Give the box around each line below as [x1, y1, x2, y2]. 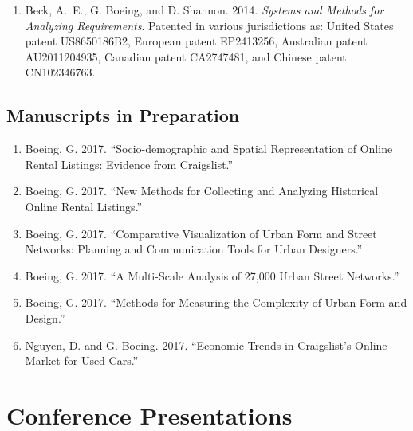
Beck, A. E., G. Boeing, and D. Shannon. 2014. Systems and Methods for [25, 2, 384, 18]
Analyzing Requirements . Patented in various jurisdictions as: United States [25, 17, 394, 33]
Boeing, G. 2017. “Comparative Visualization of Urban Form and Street [25, 225, 377, 241]
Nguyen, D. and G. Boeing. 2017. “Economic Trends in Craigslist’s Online [25, 336, 387, 353]
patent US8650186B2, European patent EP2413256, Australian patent [25, 33, 368, 49]
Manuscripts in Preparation [6, 103, 240, 127]
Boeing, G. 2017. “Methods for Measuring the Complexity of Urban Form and [25, 294, 407, 311]
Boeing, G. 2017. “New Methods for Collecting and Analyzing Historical [25, 182, 379, 199]
